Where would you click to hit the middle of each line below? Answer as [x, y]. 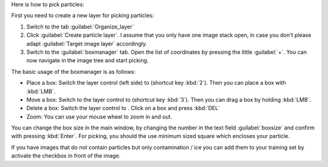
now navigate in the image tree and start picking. [87, 61]
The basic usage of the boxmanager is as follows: [73, 71]
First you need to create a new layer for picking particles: [83, 16]
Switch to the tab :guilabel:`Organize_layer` [80, 27]
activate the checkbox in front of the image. [66, 156]
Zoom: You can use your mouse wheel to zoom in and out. [99, 116]
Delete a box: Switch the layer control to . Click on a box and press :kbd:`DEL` [123, 108]
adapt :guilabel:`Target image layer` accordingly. [87, 44]
